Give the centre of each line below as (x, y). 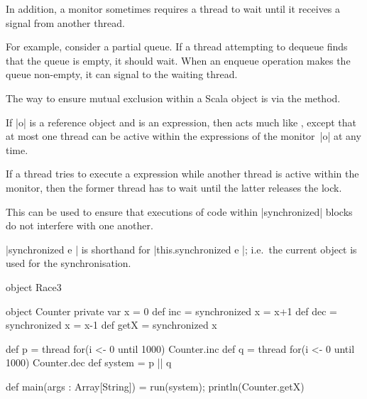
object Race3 (34, 286)
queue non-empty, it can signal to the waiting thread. (122, 74)
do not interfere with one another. (80, 225)
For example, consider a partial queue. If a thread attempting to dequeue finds (177, 47)
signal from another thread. (65, 22)
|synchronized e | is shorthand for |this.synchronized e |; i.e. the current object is (181, 249)
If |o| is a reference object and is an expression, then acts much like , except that (181, 122)
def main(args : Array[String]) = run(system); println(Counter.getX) (155, 386)
